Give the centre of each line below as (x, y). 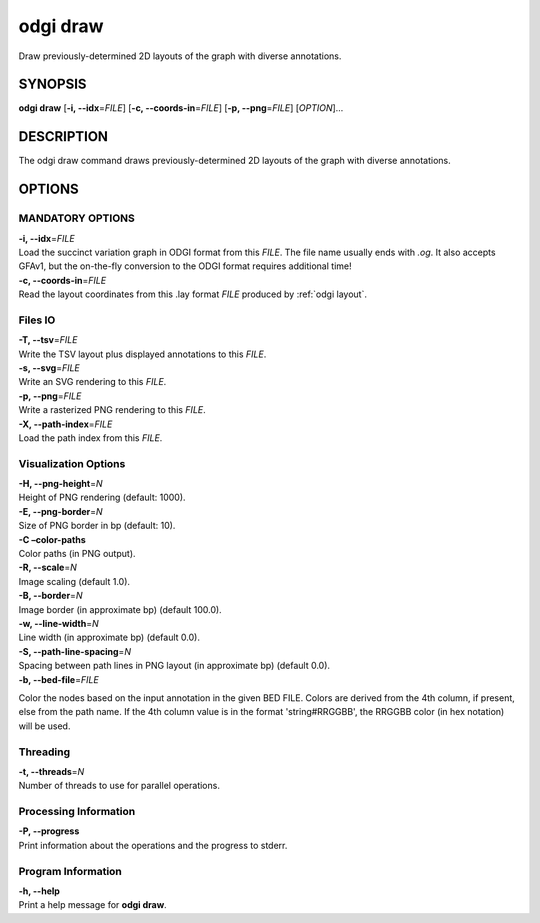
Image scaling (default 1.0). (74, 581)
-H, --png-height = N (60, 484)
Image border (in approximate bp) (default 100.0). (120, 609)
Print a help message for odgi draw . (92, 905)
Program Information (70, 871)
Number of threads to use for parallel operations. (119, 786)
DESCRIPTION (63, 136)
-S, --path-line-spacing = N (75, 651)
